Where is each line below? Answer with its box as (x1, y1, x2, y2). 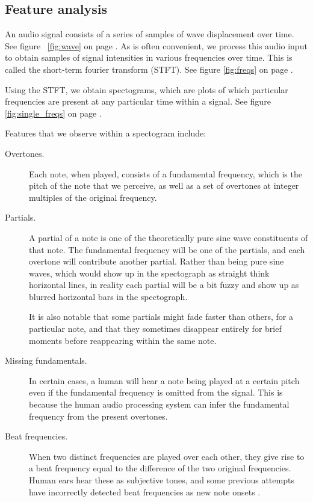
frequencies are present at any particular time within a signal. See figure (5, 95, 271, 108)
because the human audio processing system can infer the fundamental (29, 398, 290, 411)
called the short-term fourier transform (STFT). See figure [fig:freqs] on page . (5, 63, 293, 75)
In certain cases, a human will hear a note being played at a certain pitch (29, 374, 300, 387)
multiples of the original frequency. (29, 191, 157, 203)
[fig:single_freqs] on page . (5, 106, 102, 119)
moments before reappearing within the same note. (29, 334, 217, 346)
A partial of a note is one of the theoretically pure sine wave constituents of (29, 231, 308, 243)
